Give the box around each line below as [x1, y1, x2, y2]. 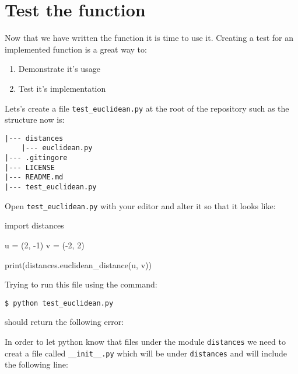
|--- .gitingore [5, 154, 68, 162]
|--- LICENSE [5, 163, 55, 172]
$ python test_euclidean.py [5, 299, 114, 307]
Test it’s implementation [18, 82, 106, 94]
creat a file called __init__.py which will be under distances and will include [5, 347, 287, 359]
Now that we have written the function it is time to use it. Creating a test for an [5, 32, 293, 44]
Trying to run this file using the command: [5, 278, 157, 290]
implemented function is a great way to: [5, 43, 147, 55]
